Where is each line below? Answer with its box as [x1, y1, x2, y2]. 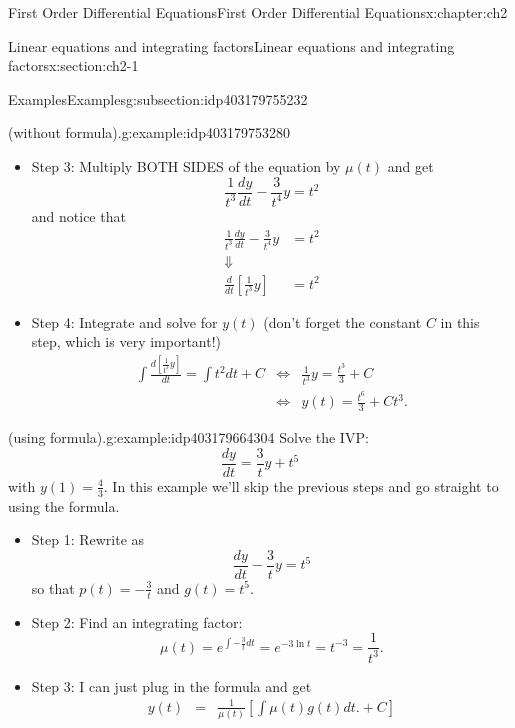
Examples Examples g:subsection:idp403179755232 [8, 88, 308, 109]
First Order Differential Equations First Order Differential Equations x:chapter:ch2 [8, 2, 508, 22]
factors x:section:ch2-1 [8, 55, 139, 76]
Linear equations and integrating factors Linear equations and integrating [8, 35, 455, 56]
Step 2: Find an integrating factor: [31, 611, 243, 632]
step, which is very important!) [31, 331, 222, 352]
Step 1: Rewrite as [31, 529, 145, 550]
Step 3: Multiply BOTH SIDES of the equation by [31, 155, 341, 176]
